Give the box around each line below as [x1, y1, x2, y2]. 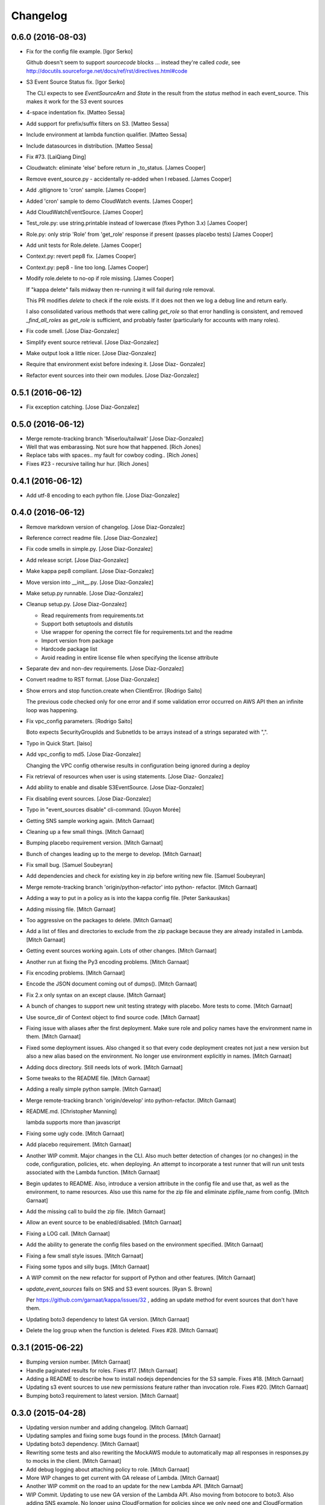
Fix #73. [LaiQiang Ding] [26, 153, 87, 160]
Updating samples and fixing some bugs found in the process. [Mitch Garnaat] [26, 1432, 221, 1439]
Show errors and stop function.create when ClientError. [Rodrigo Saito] [26, 687, 202, 694]
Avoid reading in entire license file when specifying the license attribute [41, 654, 219, 661]
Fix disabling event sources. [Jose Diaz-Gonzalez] [26, 795, 152, 802]
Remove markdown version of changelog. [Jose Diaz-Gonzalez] [26, 523, 185, 530]
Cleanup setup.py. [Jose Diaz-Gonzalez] [26, 601, 127, 608]
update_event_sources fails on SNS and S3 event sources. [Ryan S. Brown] [26, 1285, 212, 1292]
